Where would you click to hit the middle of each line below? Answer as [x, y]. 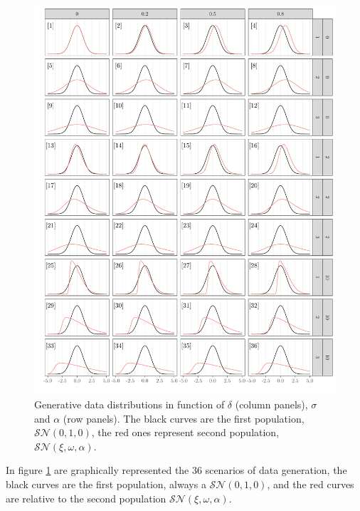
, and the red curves [311, 484]
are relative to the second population [86, 498]
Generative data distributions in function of [129, 404]
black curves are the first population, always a [106, 484]
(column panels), [271, 404]
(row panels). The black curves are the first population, [184, 418]
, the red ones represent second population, [185, 432]
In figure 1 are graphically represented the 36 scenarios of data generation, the [176, 470]
